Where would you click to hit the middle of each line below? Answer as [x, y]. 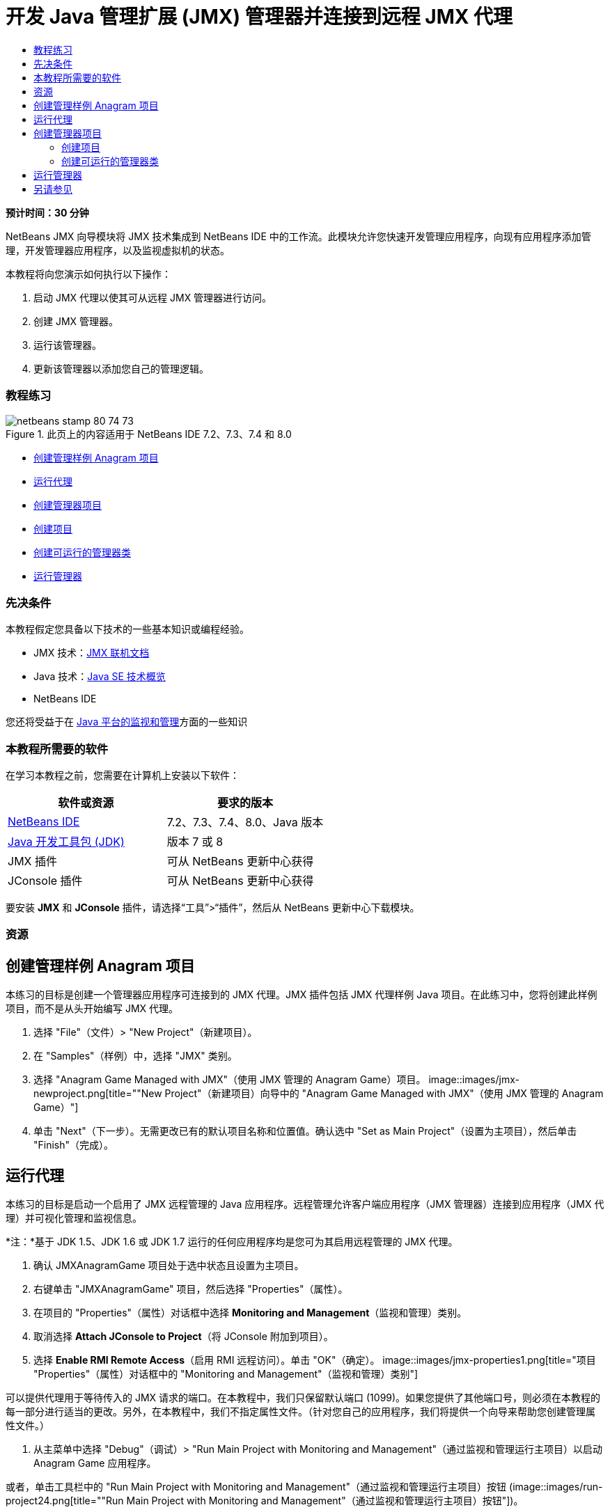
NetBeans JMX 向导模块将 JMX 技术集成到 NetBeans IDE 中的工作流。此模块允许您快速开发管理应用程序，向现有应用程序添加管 [298, 236]
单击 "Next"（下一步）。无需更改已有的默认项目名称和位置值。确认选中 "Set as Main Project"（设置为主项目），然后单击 [305, 1131]
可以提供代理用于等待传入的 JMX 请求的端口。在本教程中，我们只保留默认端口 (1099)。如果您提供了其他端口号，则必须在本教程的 [303, 1398]
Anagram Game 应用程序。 [95, 1463]
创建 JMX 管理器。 [76, 321]
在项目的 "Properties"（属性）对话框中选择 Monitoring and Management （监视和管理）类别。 [250, 1313]
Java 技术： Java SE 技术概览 [100, 677]
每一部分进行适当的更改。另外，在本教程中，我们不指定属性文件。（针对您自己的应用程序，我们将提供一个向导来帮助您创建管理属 [300, 1412]
